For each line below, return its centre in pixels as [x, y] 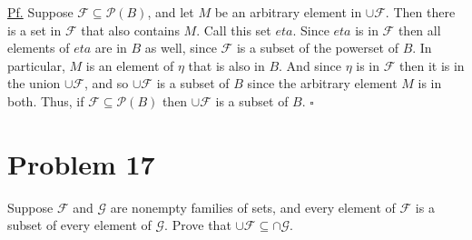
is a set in [34, 30]
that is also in [226, 65]
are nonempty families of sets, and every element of [253, 207]
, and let [171, 12]
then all [419, 30]
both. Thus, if [46, 100]
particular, [36, 65]
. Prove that [198, 225]
